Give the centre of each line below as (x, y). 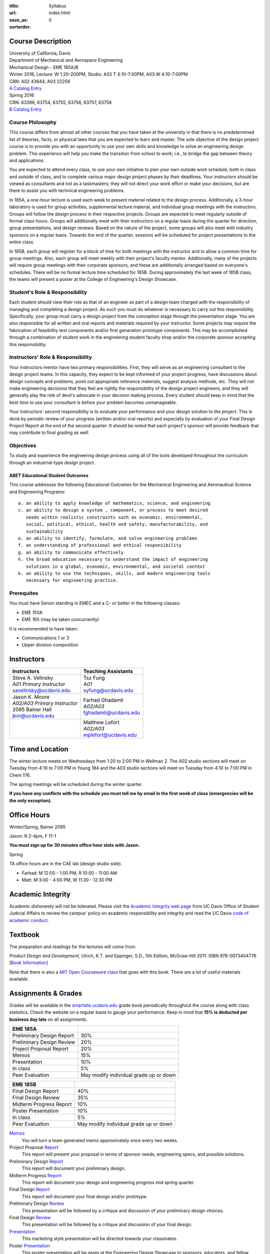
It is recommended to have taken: (44, 629)
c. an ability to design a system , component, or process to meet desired (113, 510)
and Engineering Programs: (37, 492)
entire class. (22, 242)
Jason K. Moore (31, 697)
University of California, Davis (40, 53)
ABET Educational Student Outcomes (49, 475)
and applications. (27, 160)
